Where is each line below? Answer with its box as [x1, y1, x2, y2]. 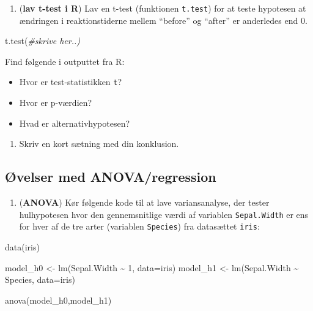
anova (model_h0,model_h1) [5, 293, 112, 306]
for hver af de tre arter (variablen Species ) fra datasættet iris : [19, 220, 260, 233]
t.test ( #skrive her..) [5, 34, 80, 47]
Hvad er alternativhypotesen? [19, 116, 130, 129]
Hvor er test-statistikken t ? [19, 75, 122, 88]
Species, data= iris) [5, 273, 75, 286]
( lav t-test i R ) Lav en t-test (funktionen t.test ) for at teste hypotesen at [19, 2, 306, 14]
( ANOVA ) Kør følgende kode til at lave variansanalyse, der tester [19, 196, 270, 209]
